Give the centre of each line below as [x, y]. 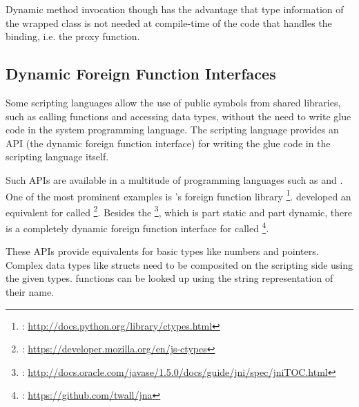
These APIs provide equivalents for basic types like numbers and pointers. [162, 251]
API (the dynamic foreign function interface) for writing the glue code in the [168, 143]
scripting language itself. [57, 157]
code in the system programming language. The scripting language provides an [172, 130]
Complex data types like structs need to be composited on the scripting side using [179, 264]
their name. [30, 292]
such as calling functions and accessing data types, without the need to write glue [178, 116]
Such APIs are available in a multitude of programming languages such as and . [174, 179]
